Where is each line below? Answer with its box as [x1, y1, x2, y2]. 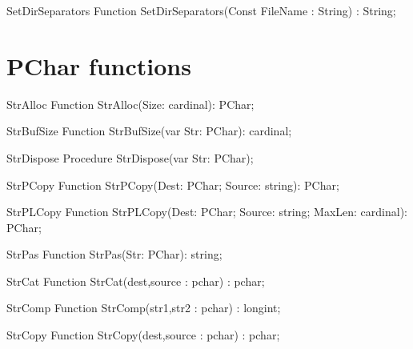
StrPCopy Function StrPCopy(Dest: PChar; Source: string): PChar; [6, 176, 339, 193]
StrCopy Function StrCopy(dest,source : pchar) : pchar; [6, 327, 280, 343]
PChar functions [6, 49, 191, 82]
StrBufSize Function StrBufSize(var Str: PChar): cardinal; [6, 122, 292, 139]
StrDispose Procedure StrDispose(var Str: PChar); [6, 149, 254, 166]
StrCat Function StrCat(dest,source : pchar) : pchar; [6, 272, 265, 289]
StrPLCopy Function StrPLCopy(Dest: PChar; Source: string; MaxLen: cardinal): [6, 203, 408, 220]
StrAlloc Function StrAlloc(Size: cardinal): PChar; [6, 95, 255, 112]
